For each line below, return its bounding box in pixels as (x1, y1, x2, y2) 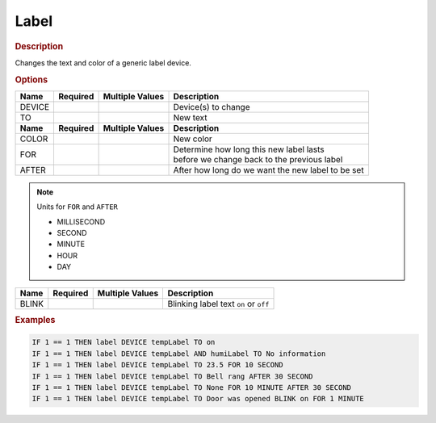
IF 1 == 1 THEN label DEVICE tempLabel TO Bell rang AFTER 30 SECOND (31, 371, 313, 381)
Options (15, 73, 48, 85)
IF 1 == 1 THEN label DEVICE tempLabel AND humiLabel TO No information (31, 349, 326, 358)
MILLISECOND (57, 216, 105, 226)
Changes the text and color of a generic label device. (15, 57, 191, 68)
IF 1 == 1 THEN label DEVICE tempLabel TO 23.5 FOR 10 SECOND (31, 360, 283, 370)
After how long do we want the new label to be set (173, 164, 364, 175)
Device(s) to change (173, 101, 250, 112)
